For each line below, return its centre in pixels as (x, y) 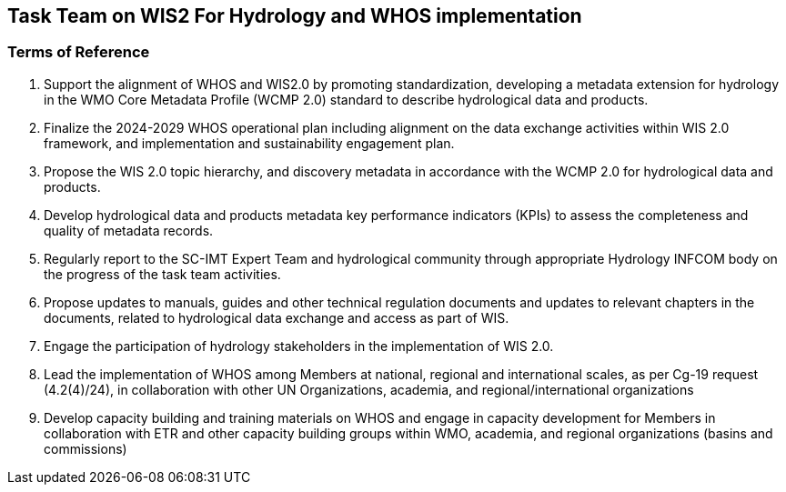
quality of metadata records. (129, 230)
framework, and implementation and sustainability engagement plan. (249, 143)
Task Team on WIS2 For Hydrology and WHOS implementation (295, 16)
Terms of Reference (79, 52)
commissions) (86, 448)
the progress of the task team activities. (162, 274)
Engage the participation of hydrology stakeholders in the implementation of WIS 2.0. (299, 346)
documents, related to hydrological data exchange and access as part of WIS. (277, 317)
